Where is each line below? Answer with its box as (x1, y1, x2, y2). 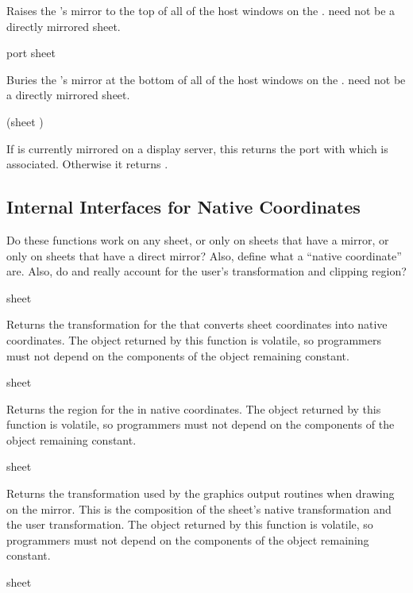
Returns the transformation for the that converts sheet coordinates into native (6, 316, 388, 333)
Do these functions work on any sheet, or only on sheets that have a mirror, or (6, 231, 389, 248)
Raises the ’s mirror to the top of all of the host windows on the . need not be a (6, 2, 396, 18)
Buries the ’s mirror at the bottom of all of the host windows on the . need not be (6, 71, 406, 87)
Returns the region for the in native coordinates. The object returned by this (6, 400, 381, 417)
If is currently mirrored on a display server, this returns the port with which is (6, 140, 388, 156)
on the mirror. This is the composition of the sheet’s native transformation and (6, 500, 392, 517)
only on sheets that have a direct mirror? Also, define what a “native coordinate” (6, 247, 402, 264)
